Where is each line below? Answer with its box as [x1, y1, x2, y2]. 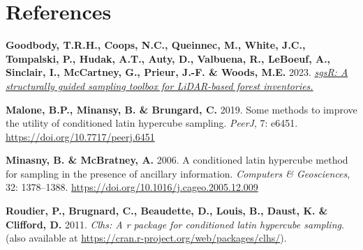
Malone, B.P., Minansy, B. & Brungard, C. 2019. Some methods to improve [6, 102, 357, 116]
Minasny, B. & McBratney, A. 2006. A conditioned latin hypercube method [6, 153, 348, 167]
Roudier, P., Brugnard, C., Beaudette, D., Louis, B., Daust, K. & [6, 203, 328, 218]
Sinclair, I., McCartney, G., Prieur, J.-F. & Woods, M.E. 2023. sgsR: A [6, 65, 348, 79]
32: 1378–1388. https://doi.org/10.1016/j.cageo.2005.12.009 [6, 180, 258, 194]
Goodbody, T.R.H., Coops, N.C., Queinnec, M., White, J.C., [6, 38, 306, 52]
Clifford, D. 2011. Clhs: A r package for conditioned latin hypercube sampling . [6, 217, 344, 231]
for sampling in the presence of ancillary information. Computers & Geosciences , [6, 166, 350, 180]
